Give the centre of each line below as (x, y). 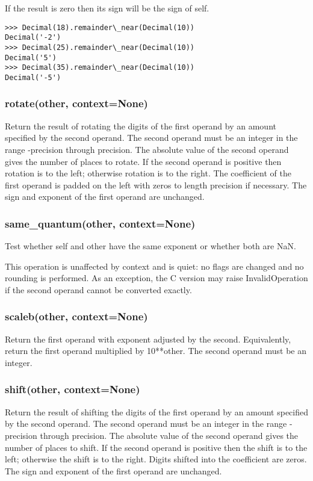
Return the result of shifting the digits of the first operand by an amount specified (156, 411)
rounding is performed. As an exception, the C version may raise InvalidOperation (156, 278)
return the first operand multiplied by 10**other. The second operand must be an (156, 351)
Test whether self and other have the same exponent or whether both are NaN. (150, 246)
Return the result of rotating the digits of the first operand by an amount (141, 126)
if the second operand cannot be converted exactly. (98, 289)
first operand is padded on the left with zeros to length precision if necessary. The (156, 185)
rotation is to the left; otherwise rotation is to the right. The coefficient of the (148, 173)
